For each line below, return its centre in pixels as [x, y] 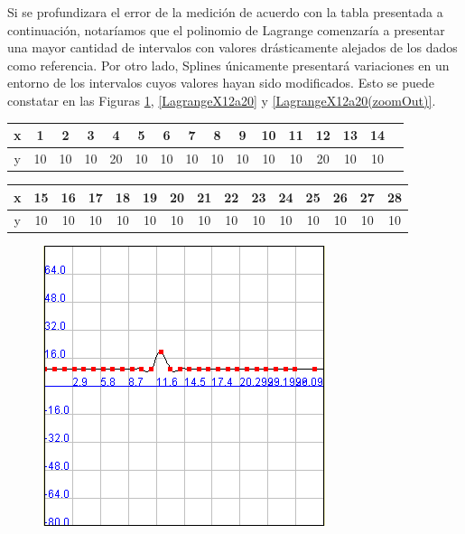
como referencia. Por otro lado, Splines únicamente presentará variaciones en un [228, 65]
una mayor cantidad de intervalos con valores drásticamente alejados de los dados [232, 47]
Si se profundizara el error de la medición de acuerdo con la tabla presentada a [225, 12]
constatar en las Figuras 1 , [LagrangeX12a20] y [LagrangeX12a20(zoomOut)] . [222, 100]
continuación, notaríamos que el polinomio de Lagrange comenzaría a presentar [226, 29]
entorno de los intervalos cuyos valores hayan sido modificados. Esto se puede [221, 83]
